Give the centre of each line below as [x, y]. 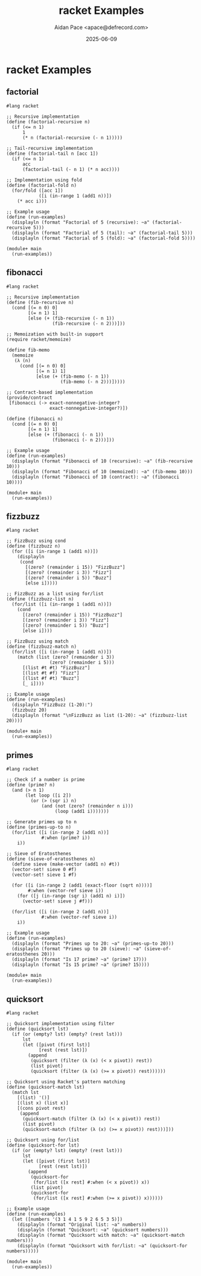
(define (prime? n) [31, 785]
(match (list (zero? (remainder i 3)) [66, 657]
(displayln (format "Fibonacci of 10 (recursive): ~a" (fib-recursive [102, 461]
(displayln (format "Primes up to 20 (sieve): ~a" [77, 949]
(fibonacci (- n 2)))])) [83, 440]
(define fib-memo [28, 350]
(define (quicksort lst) [37, 1029]
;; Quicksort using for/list [43, 1140]
